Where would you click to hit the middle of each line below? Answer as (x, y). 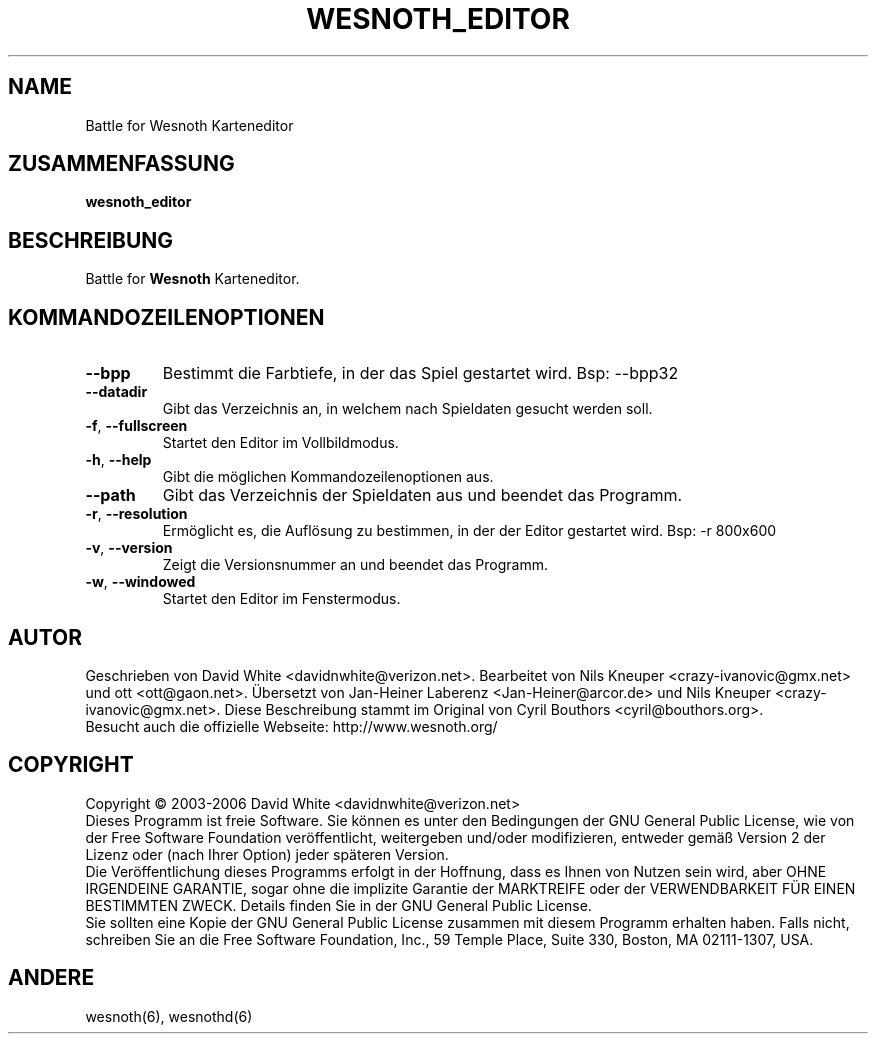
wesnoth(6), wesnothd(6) (169, 1016)
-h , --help (118, 460)
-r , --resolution (136, 514)
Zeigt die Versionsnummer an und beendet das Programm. (355, 565)
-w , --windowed (140, 582)
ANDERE (51, 978)
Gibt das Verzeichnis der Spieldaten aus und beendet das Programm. (422, 495)
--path (110, 495)
